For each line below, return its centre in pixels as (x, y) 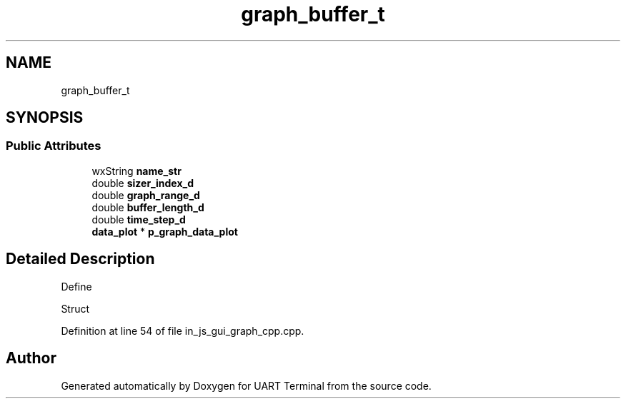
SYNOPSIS (45, 118)
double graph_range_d (146, 195)
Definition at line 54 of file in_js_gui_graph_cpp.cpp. (183, 330)
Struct (75, 308)
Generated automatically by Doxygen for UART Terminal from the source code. (246, 385)
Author (31, 358)
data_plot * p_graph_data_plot (165, 231)
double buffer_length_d (148, 207)
